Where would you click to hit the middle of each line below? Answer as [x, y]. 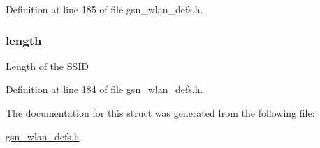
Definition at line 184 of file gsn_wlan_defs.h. [104, 89]
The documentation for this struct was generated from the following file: [160, 113]
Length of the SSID [48, 66]
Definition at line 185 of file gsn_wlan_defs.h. [104, 9]
